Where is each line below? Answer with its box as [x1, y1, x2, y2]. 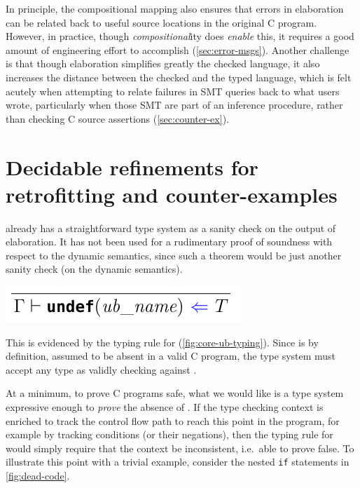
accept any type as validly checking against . [6, 362, 197, 377]
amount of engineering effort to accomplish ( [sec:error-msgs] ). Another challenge [6, 42, 349, 57]
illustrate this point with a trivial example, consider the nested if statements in [6, 454, 349, 469]
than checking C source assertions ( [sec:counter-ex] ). [6, 111, 229, 126]
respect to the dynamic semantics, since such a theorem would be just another [6, 248, 342, 262]
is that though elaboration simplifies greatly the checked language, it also [6, 56, 320, 71]
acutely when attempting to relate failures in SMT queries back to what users [6, 83, 340, 98]
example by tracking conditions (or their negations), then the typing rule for [6, 427, 333, 442]
